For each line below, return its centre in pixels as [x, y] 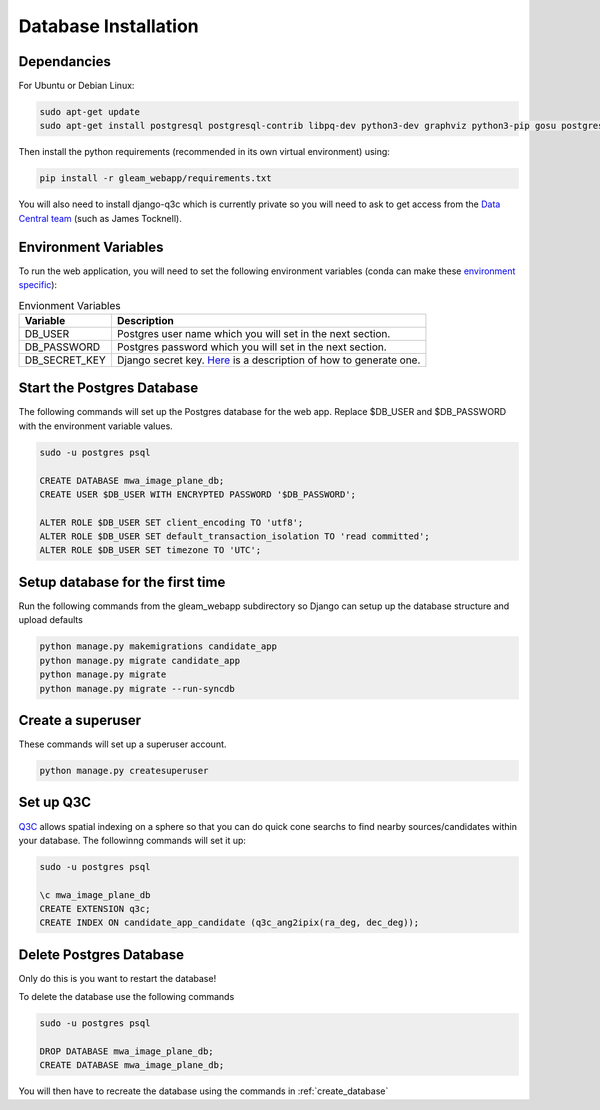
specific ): [38, 285]
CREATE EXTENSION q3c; [95, 909]
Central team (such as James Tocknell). [100, 218]
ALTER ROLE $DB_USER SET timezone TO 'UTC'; [150, 550]
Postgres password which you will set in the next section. [251, 347]
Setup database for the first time [122, 581]
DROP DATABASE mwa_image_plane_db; [126, 1051]
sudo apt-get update [89, 112]
